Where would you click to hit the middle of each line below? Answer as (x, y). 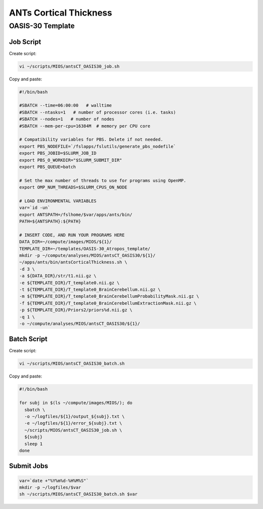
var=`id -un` (35, 208)
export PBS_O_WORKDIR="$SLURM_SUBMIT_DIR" (71, 160)
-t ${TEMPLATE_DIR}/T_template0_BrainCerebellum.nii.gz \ (90, 290)
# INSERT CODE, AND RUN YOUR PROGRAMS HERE (72, 235)
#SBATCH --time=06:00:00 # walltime (66, 105)
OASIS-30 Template (42, 26)
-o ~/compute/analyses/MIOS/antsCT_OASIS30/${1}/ (80, 323)
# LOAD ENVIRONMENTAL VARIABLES (58, 201)
